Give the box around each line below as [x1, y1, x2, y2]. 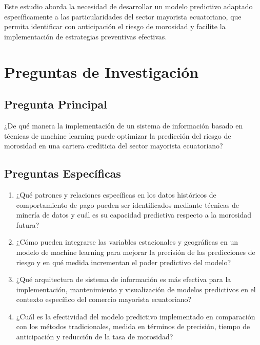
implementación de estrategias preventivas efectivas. [4, 31, 167, 41]
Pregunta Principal [4, 96, 107, 112]
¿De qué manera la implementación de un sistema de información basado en [4, 120, 243, 131]
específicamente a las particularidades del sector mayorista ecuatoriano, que [4, 11, 242, 21]
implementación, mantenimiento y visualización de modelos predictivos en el [16, 284, 256, 294]
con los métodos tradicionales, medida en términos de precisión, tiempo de [16, 321, 250, 332]
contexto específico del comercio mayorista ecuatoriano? [16, 294, 192, 305]
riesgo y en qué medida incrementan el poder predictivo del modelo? [16, 256, 231, 267]
